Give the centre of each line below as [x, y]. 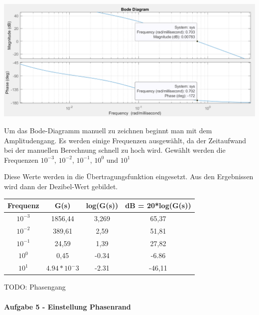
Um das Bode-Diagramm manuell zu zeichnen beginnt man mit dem [108, 131]
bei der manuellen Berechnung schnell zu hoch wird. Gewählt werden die [115, 150]
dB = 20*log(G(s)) [158, 205]
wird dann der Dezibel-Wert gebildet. [61, 186]
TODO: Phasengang [35, 287]
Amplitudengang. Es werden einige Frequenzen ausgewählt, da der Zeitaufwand [125, 140]
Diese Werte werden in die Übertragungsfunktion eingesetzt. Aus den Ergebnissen [129, 176]
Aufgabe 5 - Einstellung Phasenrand [67, 306]
